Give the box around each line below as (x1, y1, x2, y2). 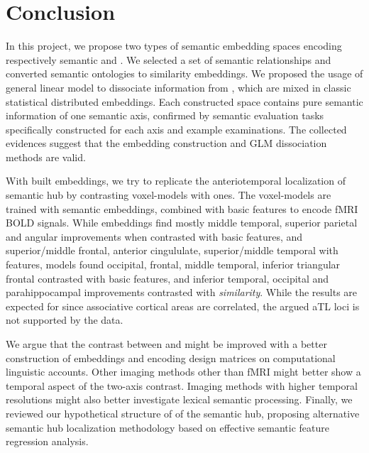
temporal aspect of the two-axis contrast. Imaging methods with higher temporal (6, 378, 358, 393)
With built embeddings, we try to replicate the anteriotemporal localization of (6, 173, 346, 188)
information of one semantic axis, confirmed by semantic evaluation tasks (6, 108, 324, 123)
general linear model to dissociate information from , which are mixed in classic (6, 80, 351, 94)
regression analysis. (6, 434, 89, 449)
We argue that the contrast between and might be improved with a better (6, 337, 327, 351)
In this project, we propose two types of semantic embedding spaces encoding (6, 38, 342, 53)
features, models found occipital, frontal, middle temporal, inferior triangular (6, 257, 341, 272)
